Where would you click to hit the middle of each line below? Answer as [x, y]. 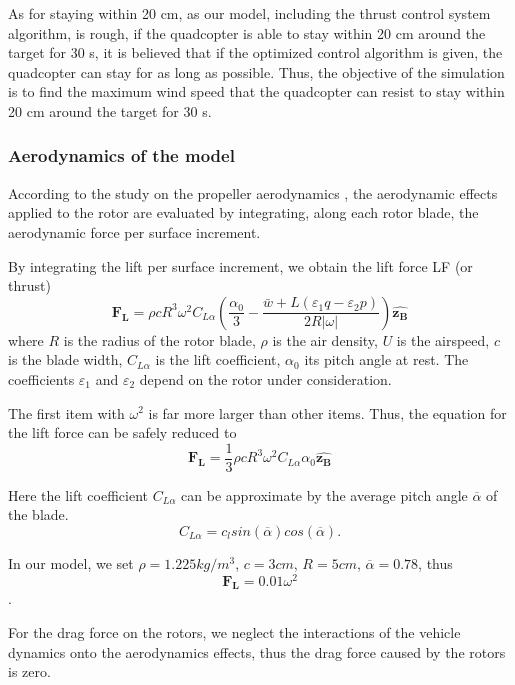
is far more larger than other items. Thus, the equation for [327, 412]
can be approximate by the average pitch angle [324, 494]
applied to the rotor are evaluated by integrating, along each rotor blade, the [243, 212]
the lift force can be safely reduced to [122, 432]
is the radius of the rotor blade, [159, 339]
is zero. [29, 671]
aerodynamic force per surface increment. [134, 231]
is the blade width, [65, 359]
